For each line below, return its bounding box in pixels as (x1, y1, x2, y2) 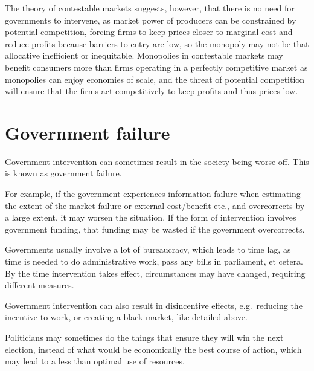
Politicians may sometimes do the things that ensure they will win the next (5, 331, 284, 343)
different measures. (5, 279, 74, 291)
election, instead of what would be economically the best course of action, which (5, 343, 302, 355)
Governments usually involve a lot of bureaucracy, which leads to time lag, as (5, 243, 291, 256)
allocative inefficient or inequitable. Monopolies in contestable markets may (5, 49, 283, 62)
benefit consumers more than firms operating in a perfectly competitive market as (5, 60, 308, 73)
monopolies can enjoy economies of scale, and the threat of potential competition (5, 73, 305, 85)
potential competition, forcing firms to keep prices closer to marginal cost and (5, 25, 293, 38)
